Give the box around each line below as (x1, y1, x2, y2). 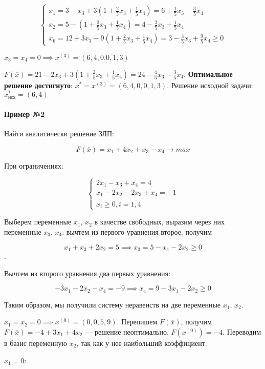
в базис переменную (4, 337, 67, 348)
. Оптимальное (184, 68, 233, 79)
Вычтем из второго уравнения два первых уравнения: (4, 268, 170, 278)
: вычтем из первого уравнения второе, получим (62, 227, 212, 237)
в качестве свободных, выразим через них (94, 216, 225, 227)
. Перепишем (117, 316, 158, 327)
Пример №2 (4, 108, 45, 119)
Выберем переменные (4, 216, 72, 227)
